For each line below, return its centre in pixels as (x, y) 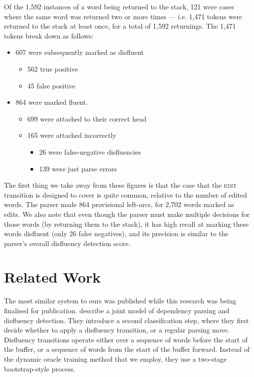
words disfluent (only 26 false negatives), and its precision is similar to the (116, 233)
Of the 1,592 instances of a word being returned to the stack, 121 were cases (119, 6)
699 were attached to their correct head (87, 118)
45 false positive (51, 85)
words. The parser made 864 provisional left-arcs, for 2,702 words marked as (119, 204)
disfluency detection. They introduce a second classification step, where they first (127, 320)
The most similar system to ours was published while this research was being (120, 301)
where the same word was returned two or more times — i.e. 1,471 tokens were (123, 16)
